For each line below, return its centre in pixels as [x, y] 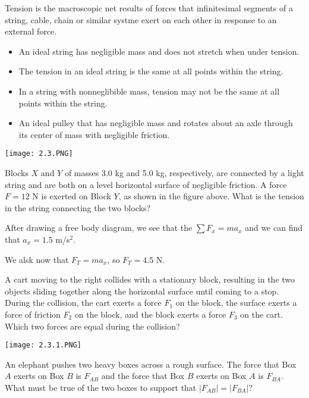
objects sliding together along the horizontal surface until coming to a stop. [142, 291]
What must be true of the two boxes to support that [101, 387]
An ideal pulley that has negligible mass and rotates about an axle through [156, 123]
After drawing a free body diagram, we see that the [99, 228]
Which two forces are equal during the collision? [92, 326]
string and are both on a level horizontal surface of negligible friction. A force [146, 184]
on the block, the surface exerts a [236, 303]
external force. [31, 31]
